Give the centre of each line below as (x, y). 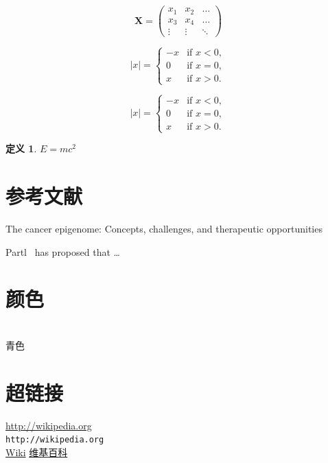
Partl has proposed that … (63, 251)
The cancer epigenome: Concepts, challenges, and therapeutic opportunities (164, 228)
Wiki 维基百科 (37, 452)
